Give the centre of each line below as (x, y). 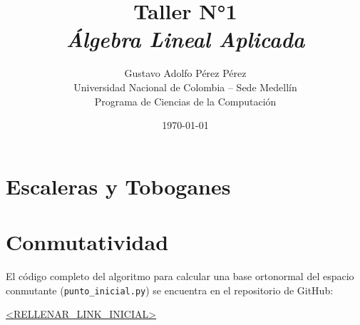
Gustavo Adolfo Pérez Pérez (185, 73)
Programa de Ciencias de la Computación (185, 101)
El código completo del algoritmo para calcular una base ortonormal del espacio (180, 276)
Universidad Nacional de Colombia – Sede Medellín (185, 87)
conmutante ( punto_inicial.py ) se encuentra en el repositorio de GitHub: (170, 290)
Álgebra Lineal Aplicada (185, 39)
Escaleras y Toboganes (118, 186)
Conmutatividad (87, 242)
